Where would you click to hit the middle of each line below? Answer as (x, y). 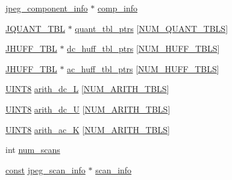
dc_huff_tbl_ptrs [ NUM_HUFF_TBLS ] (143, 48)
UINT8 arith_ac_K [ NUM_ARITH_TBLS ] (88, 129)
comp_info (117, 8)
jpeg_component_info (47, 8)
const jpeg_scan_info (45, 169)
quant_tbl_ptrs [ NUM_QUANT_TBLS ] (152, 28)
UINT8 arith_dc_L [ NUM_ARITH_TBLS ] (87, 89)
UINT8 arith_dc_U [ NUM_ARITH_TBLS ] (88, 109)
